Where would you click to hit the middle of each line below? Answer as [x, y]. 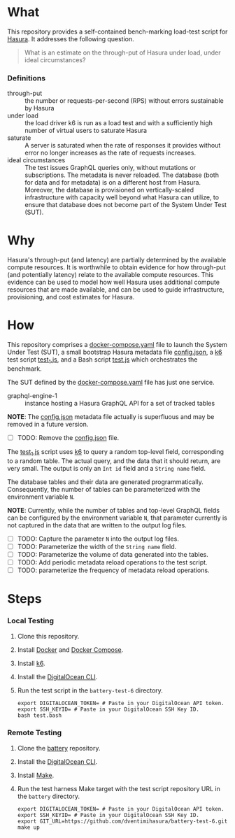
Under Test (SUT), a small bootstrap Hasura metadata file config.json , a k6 [115, 352]
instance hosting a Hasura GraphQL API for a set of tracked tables [120, 403]
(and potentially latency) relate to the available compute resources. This [111, 275]
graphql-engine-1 [32, 395]
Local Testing [31, 621]
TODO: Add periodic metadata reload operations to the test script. [112, 562]
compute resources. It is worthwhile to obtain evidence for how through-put [116, 267]
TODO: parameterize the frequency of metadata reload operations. [113, 570]
